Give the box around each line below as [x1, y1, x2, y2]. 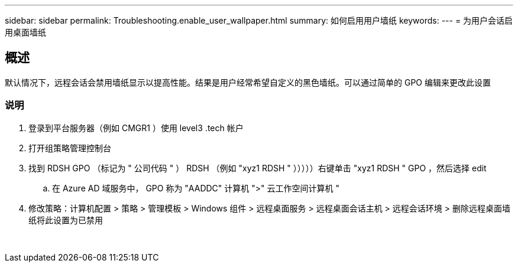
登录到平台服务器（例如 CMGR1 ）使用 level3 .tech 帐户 [28, 122, 244, 133]
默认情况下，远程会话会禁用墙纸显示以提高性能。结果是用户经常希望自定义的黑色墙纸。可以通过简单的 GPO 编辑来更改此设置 [5, 77, 491, 87]
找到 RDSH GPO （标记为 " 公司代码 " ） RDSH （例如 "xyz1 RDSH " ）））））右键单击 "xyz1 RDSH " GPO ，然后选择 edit [28, 162, 487, 173]
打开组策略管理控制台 [28, 142, 111, 153]
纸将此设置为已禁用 [28, 214, 103, 225]
